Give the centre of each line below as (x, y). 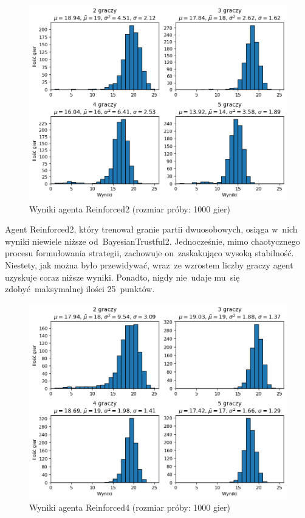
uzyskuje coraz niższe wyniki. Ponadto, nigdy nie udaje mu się (122, 277)
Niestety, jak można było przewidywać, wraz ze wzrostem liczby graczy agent (149, 264)
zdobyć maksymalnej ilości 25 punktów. (80, 289)
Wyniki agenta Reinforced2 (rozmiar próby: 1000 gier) (130, 208)
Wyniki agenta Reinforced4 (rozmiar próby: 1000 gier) (130, 507)
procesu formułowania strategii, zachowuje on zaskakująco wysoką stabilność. (149, 253)
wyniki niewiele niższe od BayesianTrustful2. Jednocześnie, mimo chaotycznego (152, 241)
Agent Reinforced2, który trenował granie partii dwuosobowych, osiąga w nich (151, 229)
